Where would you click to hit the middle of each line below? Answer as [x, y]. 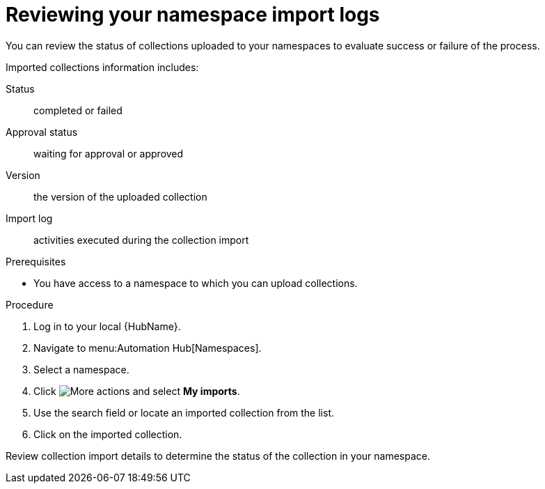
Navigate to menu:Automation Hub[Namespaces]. [148, 348]
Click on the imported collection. [108, 434]
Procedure [30, 304]
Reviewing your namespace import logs [193, 15]
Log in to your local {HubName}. [107, 326]
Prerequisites [36, 261]
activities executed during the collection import [141, 240]
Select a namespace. [81, 369]
